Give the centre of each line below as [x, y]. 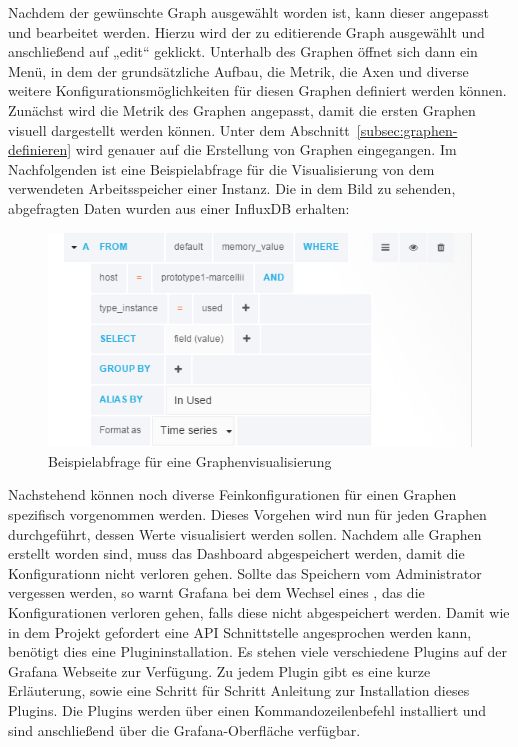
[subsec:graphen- [407, 129]
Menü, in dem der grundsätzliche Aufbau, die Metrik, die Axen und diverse [238, 70]
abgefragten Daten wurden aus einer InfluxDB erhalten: [179, 207]
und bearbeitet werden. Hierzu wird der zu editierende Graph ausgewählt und [246, 31]
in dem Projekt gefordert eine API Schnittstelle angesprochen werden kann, [240, 631]
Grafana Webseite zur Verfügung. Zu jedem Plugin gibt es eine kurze [219, 670]
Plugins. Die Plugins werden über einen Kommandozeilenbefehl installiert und [247, 709]
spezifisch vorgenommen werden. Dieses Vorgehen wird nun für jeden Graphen [247, 514]
